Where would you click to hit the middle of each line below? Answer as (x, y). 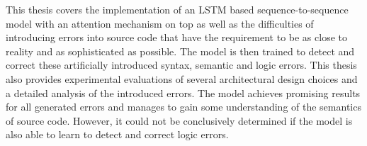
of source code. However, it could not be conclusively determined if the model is (179, 120)
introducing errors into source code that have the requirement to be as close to (176, 37)
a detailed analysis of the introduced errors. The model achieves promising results (183, 92)
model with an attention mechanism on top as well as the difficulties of (160, 23)
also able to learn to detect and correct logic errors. (117, 134)
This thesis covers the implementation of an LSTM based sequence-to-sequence (177, 9)
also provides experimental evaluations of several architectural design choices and (182, 78)
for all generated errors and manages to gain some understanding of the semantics (183, 107)
